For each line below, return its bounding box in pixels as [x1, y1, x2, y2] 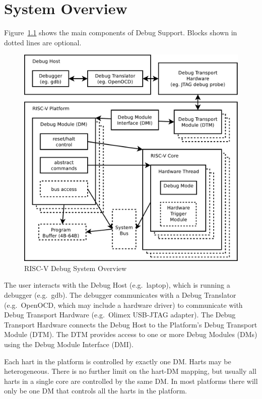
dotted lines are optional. [4, 37, 82, 47]
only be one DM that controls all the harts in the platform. [4, 385, 187, 396]
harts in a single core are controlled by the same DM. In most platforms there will [4, 375, 258, 386]
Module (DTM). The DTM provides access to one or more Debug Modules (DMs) [4, 329, 257, 340]
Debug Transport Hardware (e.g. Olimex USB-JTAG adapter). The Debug [4, 309, 236, 320]
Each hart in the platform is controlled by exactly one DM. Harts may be [4, 356, 231, 366]
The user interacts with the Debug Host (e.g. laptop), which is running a [4, 280, 230, 290]
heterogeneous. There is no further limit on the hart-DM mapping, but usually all [4, 366, 256, 376]
